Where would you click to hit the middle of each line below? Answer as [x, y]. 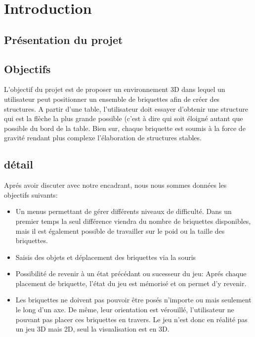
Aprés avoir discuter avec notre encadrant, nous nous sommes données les [115, 185]
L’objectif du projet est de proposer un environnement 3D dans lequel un [115, 89]
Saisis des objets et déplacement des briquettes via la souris [106, 257]
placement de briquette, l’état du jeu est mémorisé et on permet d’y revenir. [131, 283]
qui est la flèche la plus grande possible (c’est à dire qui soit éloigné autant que [124, 118]
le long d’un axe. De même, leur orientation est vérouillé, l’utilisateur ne [125, 310]
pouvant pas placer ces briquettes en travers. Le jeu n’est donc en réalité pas [131, 319]
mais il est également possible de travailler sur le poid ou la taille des [120, 231]
